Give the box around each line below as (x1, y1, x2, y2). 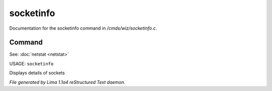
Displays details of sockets (9, 70, 65, 76)
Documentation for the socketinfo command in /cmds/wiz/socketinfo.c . (9, 25, 157, 31)
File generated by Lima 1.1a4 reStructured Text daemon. (9, 79, 125, 85)
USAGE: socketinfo (9, 60, 54, 66)
